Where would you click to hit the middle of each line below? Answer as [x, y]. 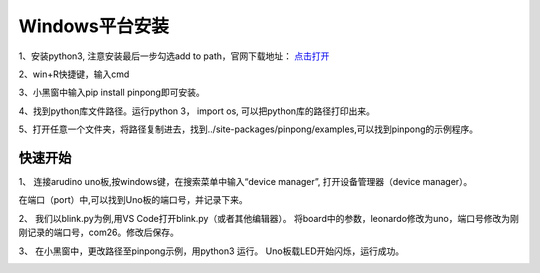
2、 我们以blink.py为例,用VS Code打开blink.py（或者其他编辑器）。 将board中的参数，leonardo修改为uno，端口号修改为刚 [269, 218]
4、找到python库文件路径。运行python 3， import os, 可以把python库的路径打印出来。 [196, 111]
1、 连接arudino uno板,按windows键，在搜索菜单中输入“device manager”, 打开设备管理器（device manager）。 [245, 182]
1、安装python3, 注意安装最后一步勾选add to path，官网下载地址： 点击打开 [174, 56]
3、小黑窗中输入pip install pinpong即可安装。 [111, 92]
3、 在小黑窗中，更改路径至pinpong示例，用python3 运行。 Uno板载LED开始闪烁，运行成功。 [211, 251]
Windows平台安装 [93, 26]
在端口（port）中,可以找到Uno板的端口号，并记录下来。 [133, 200]
